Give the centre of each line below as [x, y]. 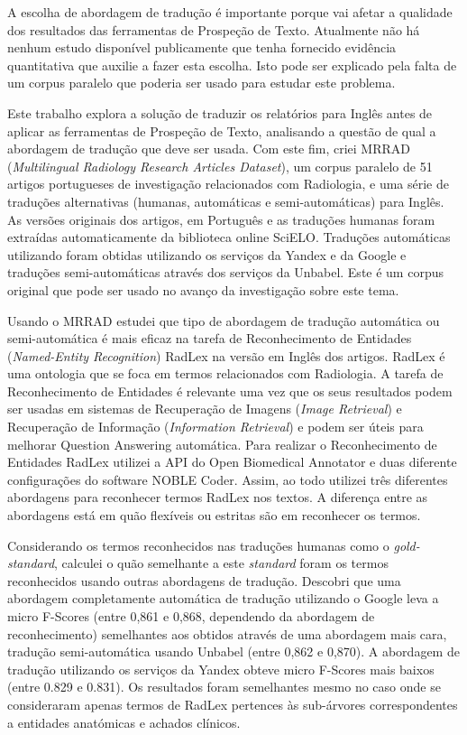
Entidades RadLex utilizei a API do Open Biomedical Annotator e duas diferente [232, 462]
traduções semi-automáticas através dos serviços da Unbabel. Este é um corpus [225, 272]
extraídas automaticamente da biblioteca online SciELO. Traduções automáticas [229, 237]
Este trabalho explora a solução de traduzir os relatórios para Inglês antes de [220, 112]
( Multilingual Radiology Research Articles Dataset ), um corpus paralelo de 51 [220, 166]
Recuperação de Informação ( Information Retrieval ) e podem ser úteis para [215, 427]
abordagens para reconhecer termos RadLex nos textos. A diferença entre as [218, 497]
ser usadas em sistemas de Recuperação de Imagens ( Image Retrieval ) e [205, 409]
